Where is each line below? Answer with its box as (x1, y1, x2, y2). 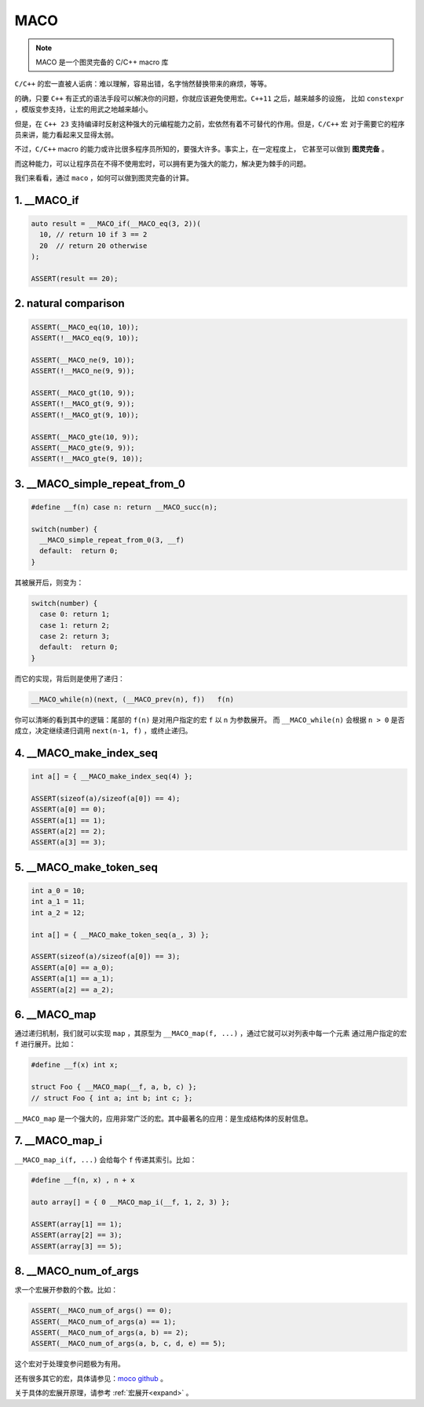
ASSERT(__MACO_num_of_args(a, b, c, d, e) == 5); (31, 1339, 226, 1348)
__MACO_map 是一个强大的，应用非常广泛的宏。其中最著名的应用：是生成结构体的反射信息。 (14, 1114, 313, 1123)
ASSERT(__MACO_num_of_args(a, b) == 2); (31, 1329, 188, 1337)
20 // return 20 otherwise (39, 241, 148, 250)
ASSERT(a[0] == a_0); (31, 963, 115, 972)
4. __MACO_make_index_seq (14, 746, 159, 760)
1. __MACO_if (14, 193, 79, 207)
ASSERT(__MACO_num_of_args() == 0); (31, 1307, 173, 1315)
